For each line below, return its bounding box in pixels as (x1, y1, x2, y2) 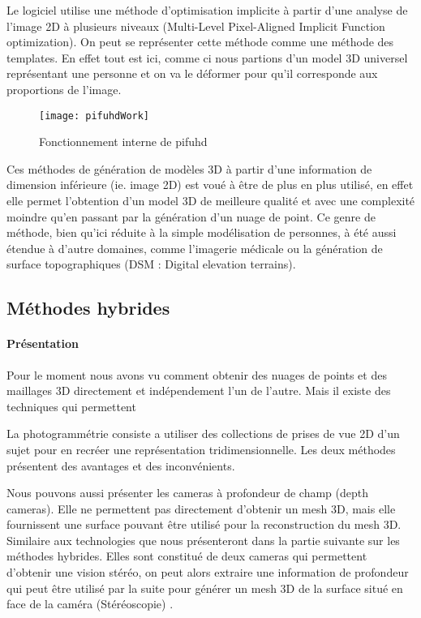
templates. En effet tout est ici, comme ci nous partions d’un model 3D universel (6, 49, 408, 66)
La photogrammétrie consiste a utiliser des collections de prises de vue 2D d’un (6, 425, 400, 442)
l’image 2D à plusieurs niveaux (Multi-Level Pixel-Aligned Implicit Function (6, 17, 385, 34)
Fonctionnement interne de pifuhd (39, 133, 208, 150)
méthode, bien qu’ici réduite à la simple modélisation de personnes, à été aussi (6, 224, 397, 241)
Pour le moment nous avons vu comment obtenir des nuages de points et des (6, 366, 387, 383)
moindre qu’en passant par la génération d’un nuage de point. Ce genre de (6, 208, 376, 225)
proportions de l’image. (6, 80, 122, 97)
